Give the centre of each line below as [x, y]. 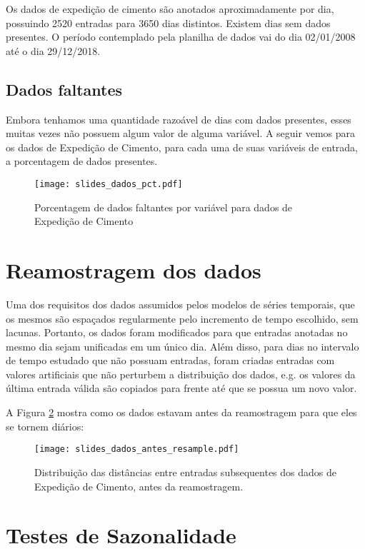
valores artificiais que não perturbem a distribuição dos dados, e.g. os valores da [181, 374]
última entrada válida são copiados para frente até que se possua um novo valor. [181, 388]
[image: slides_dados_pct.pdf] [109, 184]
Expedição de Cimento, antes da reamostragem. [139, 486]
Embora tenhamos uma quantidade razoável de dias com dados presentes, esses [179, 119]
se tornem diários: [45, 426]
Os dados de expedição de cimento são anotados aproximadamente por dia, [170, 9]
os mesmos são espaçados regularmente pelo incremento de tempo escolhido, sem [182, 318]
